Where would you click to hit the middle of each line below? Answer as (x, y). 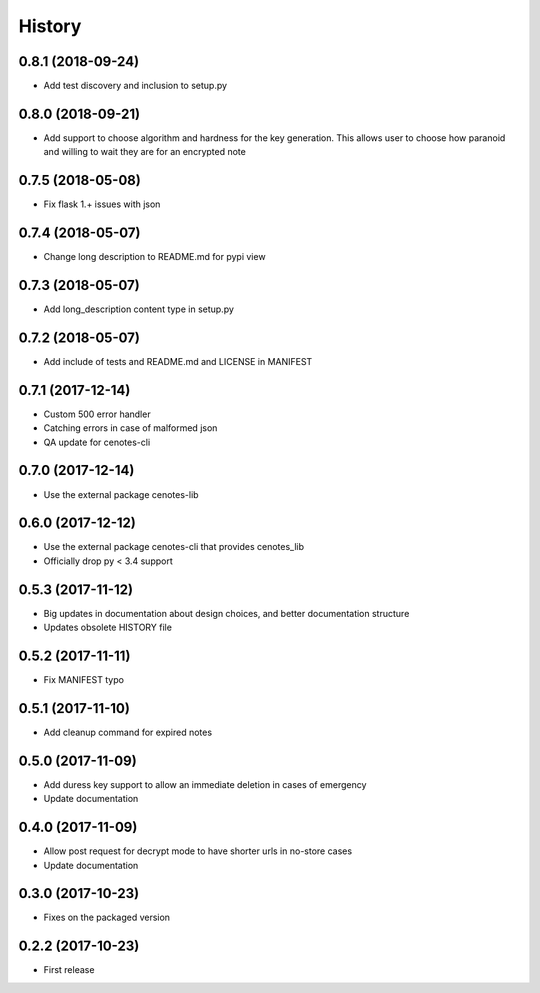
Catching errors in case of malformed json (130, 428)
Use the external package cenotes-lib (121, 494)
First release (69, 970)
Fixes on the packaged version (106, 917)
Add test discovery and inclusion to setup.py (135, 86)
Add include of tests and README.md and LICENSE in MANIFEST (178, 361)
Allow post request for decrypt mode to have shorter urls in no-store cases (198, 851)
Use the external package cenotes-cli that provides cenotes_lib (174, 547)
